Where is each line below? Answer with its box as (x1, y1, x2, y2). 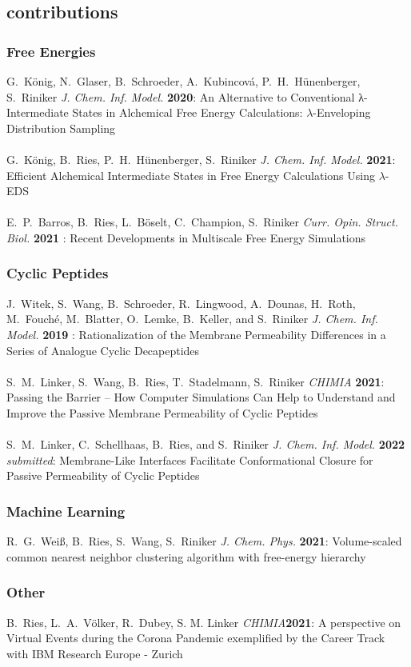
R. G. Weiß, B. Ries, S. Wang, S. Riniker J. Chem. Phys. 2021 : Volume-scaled (6, 533, 402, 549)
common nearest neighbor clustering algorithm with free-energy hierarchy (6, 548, 366, 565)
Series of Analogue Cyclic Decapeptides (6, 341, 200, 358)
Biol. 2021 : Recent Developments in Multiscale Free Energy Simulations (6, 229, 366, 246)
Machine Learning (6, 501, 126, 521)
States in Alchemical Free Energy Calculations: (72, 104, 303, 121)
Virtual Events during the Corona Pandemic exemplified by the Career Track (6, 629, 385, 646)
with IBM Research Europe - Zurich (6, 645, 183, 661)
